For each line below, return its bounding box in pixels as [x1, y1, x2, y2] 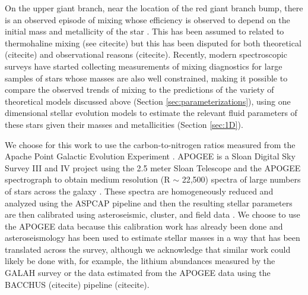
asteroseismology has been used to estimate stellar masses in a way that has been [5, 231, 300, 244]
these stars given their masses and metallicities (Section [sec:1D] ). [5, 118, 243, 130]
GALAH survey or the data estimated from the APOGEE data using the [5, 266, 271, 279]
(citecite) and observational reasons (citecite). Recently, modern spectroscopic [5, 48, 287, 61]
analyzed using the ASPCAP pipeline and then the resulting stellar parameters [5, 196, 293, 209]
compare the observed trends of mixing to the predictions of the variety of [5, 83, 274, 96]
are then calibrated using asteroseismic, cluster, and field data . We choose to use [5, 208, 300, 221]
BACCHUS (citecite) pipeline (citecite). [5, 278, 150, 290]
